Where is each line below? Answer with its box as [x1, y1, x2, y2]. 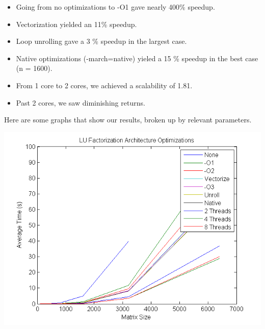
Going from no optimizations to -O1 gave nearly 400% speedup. [16, 2, 215, 12]
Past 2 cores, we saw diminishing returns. [16, 97, 145, 108]
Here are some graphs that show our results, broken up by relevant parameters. [4, 114, 252, 125]
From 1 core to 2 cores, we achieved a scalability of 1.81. [16, 80, 193, 90]
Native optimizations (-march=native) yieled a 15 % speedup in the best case [16, 53, 258, 63]
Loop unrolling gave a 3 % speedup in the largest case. [16, 36, 187, 46]
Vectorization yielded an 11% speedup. [16, 18, 137, 29]
